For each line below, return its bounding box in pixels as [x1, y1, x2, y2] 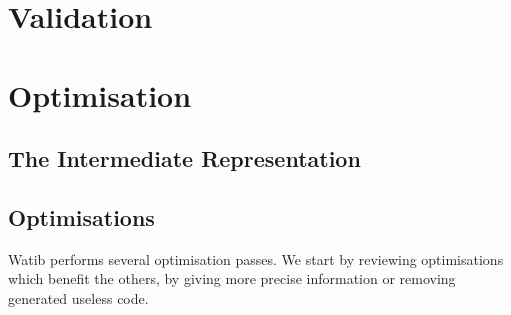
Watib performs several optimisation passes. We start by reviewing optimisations [8, 248, 504, 269]
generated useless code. [8, 287, 149, 308]
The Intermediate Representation [8, 143, 361, 174]
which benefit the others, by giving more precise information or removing [8, 268, 456, 289]
